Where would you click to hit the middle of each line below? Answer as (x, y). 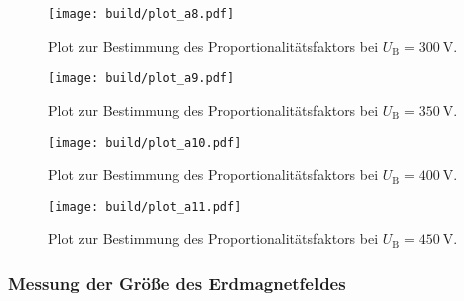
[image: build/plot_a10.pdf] (145, 142)
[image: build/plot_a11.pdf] (145, 206)
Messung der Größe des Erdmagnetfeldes (177, 282)
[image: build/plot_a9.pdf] (141, 78)
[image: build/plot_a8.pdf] (141, 14)
